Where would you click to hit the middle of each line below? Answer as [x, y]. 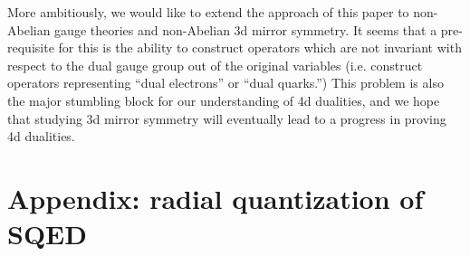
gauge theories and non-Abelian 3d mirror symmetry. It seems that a [246, 29]
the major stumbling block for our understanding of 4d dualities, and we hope [224, 100]
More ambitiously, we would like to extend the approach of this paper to [208, 12]
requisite [31, 47]
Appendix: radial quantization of [216, 198]
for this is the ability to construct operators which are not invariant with [260, 47]
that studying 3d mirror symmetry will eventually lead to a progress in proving [227, 118]
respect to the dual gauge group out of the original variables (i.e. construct [215, 65]
